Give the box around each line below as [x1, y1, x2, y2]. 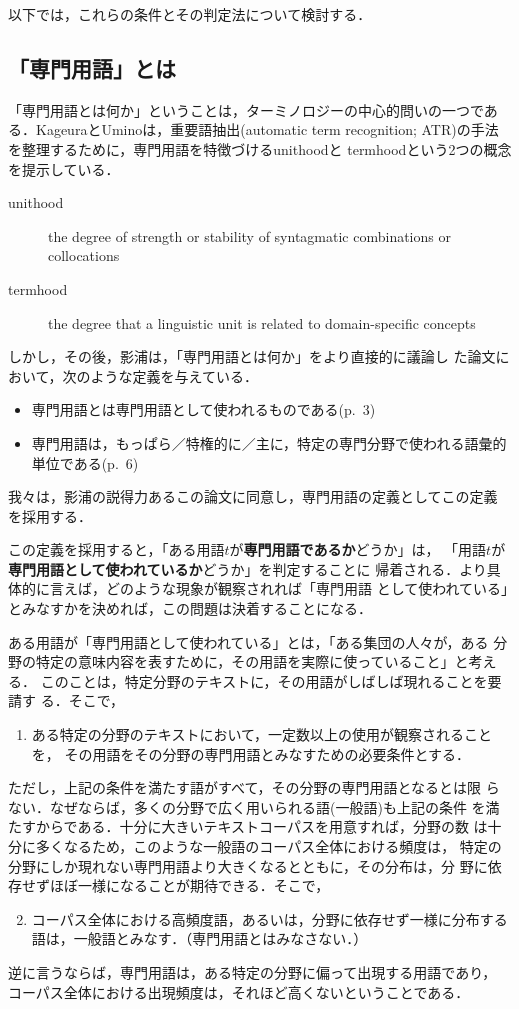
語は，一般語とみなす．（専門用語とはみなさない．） [31, 928, 368, 949]
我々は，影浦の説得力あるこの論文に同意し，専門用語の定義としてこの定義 [8, 486, 498, 507]
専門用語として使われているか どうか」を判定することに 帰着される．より [8, 558, 487, 579]
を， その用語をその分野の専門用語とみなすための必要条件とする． [31, 743, 471, 764]
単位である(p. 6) [31, 452, 139, 473]
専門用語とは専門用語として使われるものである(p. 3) [31, 399, 376, 420]
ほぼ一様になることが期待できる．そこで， [49, 875, 330, 896]
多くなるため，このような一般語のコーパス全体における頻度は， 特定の [35, 836, 502, 857]
